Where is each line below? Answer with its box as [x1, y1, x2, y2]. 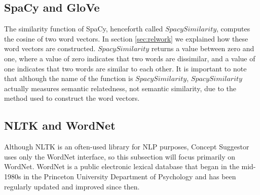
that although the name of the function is [4, 73, 133, 84]
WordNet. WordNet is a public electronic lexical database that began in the [4, 161, 239, 172]
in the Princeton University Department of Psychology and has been [23, 171, 236, 181]
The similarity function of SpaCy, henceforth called [4, 23, 163, 34]
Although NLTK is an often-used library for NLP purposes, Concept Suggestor [4, 141, 249, 152]
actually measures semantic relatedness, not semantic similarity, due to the [4, 83, 236, 93]
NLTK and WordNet [4, 118, 116, 133]
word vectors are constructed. [4, 43, 96, 54]
